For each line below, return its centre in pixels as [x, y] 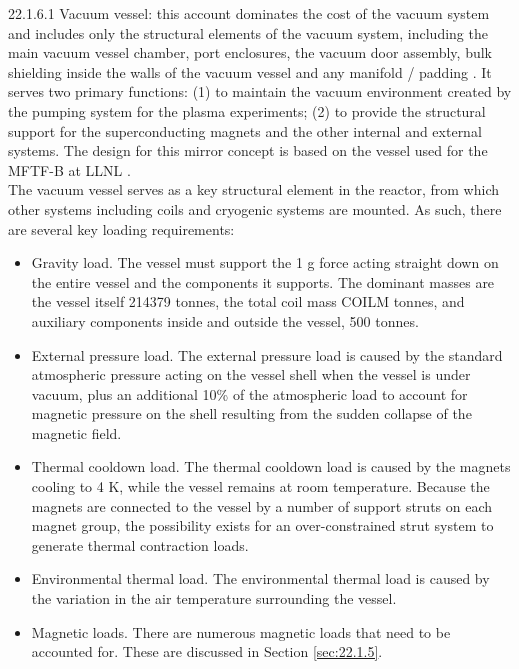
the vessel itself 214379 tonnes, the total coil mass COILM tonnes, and [248, 301]
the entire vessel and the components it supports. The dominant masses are [263, 281]
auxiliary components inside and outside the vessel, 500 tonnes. [225, 320]
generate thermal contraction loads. [140, 544]
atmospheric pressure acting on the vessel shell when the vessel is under [251, 374]
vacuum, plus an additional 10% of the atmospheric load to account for [249, 393]
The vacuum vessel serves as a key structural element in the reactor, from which [253, 189]
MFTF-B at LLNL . [69, 169]
